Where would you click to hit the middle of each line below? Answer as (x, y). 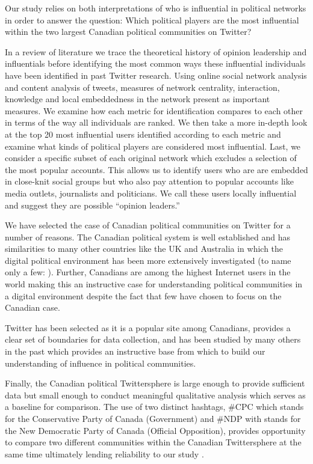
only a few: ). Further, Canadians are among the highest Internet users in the (148, 272)
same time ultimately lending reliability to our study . (104, 453)
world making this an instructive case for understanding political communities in (154, 284)
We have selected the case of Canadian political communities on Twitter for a (148, 225)
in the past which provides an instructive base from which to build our (135, 351)
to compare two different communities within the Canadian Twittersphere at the (153, 442)
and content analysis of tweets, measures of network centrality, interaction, (142, 87)
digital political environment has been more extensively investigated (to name (148, 260)
